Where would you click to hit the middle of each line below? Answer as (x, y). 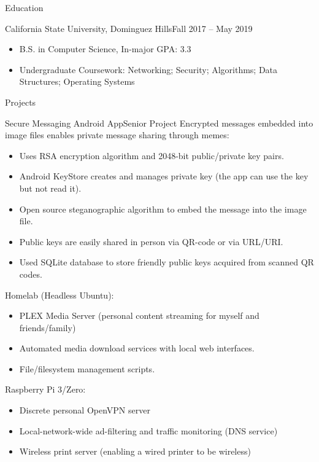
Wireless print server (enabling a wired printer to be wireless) (135, 451)
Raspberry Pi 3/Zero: (45, 389)
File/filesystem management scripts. (87, 368)
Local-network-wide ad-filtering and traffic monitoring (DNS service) (148, 430)
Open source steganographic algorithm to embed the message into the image (163, 209)
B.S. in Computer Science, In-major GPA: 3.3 (105, 49)
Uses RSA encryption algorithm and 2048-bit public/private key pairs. (152, 155)
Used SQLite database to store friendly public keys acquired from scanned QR (167, 262)
